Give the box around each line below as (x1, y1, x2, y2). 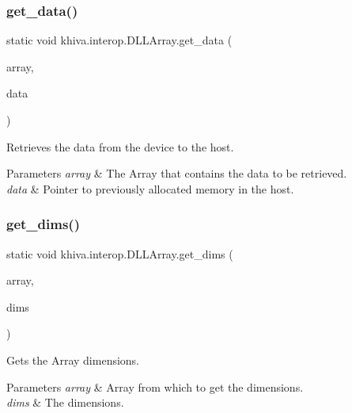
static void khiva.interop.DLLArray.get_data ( (6, 32, 233, 48)
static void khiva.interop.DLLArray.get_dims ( (6, 245, 233, 262)
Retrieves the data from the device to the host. (6, 138, 234, 155)
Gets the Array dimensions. (6, 351, 140, 368)
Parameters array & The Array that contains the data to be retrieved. (6, 165, 347, 182)
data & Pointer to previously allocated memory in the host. (6, 180, 294, 197)
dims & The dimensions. (6, 394, 124, 411)
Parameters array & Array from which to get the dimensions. (6, 378, 304, 395)
